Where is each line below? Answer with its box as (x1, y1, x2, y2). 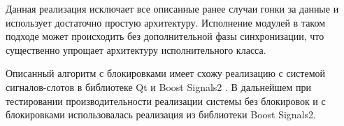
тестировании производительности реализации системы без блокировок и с (6, 93, 326, 108)
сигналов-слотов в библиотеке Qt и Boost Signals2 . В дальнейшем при (6, 79, 312, 94)
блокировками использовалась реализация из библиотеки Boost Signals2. (6, 107, 316, 122)
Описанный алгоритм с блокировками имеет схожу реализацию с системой (6, 66, 326, 80)
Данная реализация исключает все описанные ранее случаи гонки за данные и (6, 1, 339, 15)
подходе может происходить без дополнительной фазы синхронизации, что (6, 29, 324, 43)
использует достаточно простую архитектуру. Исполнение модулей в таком (6, 15, 326, 29)
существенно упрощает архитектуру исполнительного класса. (6, 42, 266, 57)
